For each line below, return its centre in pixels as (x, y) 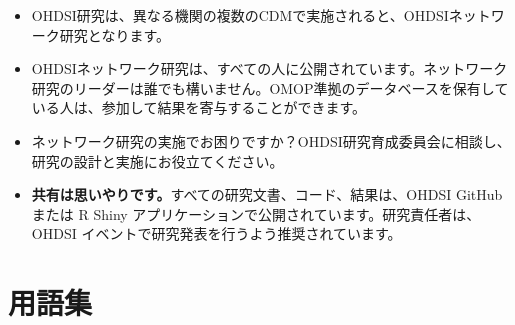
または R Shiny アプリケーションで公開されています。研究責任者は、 (256, 213)
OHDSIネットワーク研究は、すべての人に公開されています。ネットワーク (269, 68)
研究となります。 (114, 34)
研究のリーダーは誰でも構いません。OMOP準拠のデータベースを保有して (270, 87)
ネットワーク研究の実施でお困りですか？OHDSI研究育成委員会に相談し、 (271, 140)
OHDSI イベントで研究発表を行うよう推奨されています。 (216, 233)
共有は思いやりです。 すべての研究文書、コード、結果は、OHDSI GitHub (267, 194)
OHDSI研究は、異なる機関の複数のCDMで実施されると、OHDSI (240, 15)
